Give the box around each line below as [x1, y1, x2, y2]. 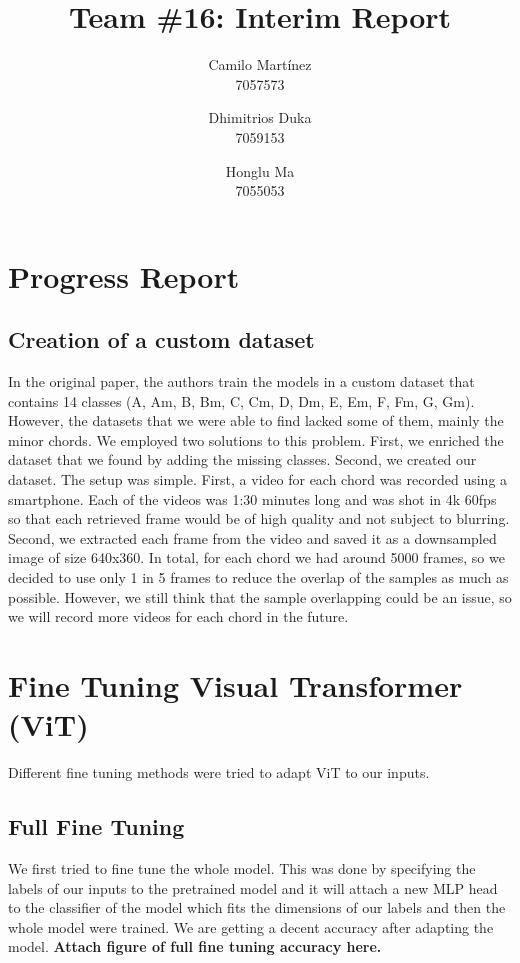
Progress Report [8, 255, 240, 296]
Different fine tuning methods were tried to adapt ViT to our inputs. [8, 762, 430, 783]
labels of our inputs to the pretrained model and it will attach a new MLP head [8, 877, 498, 898]
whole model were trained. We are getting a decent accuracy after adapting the [8, 916, 494, 937]
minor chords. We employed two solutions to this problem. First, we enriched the [8, 429, 504, 450]
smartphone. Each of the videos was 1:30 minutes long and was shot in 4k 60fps [8, 488, 497, 509]
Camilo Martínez [208, 54, 312, 75]
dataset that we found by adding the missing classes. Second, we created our [8, 449, 477, 470]
